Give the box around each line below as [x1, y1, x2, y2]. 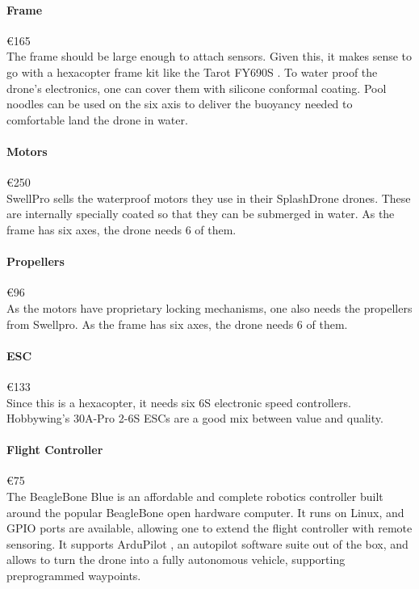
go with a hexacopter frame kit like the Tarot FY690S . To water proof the [6, 63, 378, 80]
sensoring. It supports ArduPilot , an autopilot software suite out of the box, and [6, 535, 409, 552]
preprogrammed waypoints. [6, 567, 141, 584]
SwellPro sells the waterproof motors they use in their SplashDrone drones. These [6, 189, 411, 206]
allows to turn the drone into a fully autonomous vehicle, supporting [6, 551, 346, 568]
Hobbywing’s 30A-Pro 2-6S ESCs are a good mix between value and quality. [6, 410, 383, 427]
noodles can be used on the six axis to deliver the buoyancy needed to [6, 95, 353, 112]
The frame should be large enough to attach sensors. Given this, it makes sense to [6, 48, 413, 65]
